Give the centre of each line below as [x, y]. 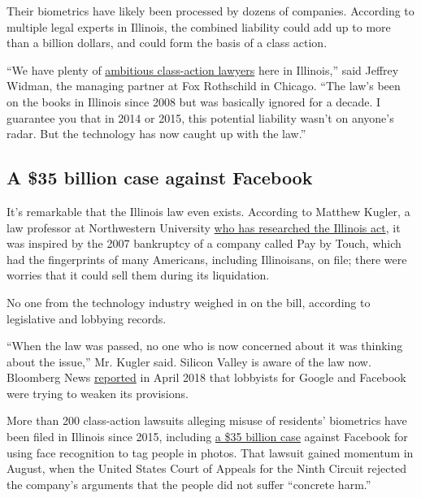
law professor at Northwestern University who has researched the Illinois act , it [204, 227]
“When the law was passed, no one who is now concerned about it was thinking [205, 346]
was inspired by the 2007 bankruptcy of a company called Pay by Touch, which [204, 243]
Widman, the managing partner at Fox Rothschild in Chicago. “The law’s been [204, 86]
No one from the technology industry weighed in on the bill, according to [189, 302]
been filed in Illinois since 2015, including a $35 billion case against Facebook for [207, 437]
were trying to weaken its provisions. [98, 393]
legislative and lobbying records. [87, 318]
